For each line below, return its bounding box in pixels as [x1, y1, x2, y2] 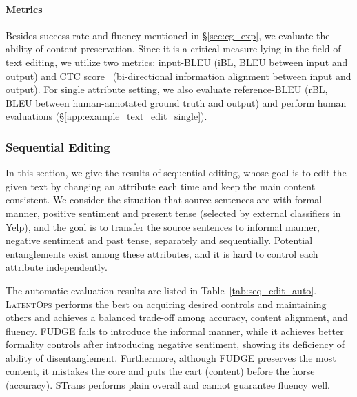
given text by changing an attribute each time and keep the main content [6, 179, 316, 193]
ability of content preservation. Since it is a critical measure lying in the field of [6, 41, 341, 56]
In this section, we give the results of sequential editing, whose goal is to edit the [6, 165, 347, 180]
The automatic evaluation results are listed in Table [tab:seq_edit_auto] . [6, 283, 317, 297]
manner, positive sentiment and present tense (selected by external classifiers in [6, 205, 341, 220]
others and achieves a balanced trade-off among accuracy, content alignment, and [6, 310, 348, 325]
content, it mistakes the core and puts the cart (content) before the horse [6, 364, 315, 378]
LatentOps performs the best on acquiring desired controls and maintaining [6, 296, 327, 311]
